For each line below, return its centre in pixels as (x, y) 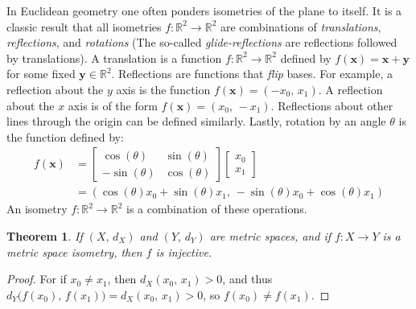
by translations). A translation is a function (114, 58)
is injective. (184, 251)
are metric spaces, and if (270, 236)
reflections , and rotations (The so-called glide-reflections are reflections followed (202, 42)
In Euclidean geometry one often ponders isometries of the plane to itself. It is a (204, 10)
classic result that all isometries (84, 26)
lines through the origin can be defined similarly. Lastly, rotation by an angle (196, 121)
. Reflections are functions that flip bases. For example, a (252, 74)
